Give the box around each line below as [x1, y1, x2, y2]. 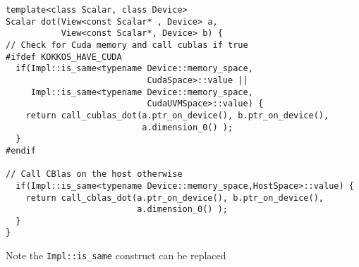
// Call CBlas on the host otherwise [6, 169, 183, 180]
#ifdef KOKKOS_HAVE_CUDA [6, 51, 122, 62]
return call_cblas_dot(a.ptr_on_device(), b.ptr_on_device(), [25, 192, 324, 203]
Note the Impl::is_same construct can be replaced [6, 248, 226, 263]
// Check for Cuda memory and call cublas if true [6, 39, 248, 50]
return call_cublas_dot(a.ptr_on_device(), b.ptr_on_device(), [25, 110, 329, 120]
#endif [6, 145, 36, 156]
